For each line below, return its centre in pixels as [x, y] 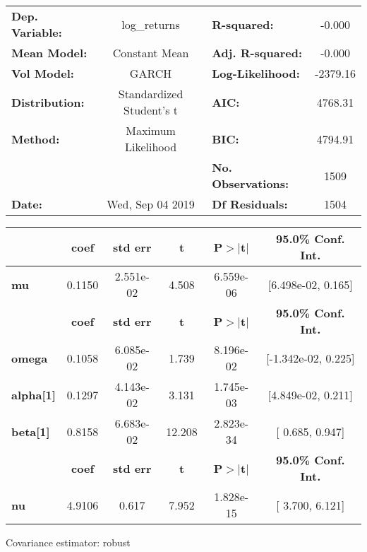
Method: [36, 139]
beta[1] [31, 431]
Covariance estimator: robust [68, 542]
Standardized [151, 94]
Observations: [251, 183]
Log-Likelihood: [256, 73]
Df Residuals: [250, 204]
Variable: [37, 32]
